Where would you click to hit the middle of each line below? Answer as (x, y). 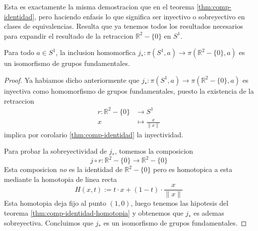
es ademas (209, 213)
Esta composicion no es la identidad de (63, 169)
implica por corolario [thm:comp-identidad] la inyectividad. (94, 134)
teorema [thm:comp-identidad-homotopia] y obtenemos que (94, 213)
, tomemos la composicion (154, 151)
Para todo (19, 52)
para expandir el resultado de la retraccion (69, 35)
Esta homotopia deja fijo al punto (55, 203)
